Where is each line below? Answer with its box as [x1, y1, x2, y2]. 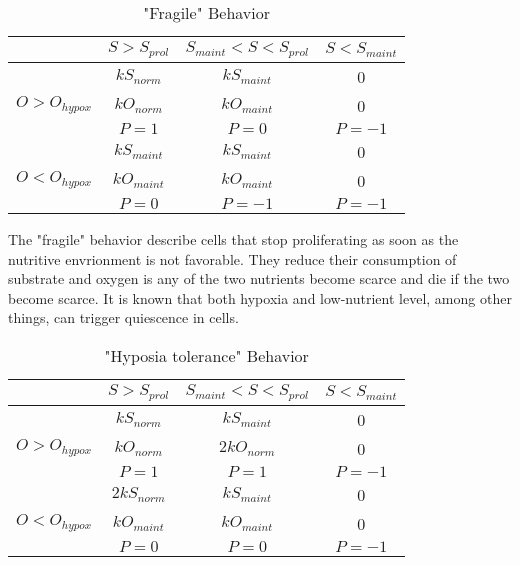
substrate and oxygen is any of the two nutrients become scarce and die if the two [8, 268, 510, 289]
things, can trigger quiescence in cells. [8, 307, 239, 328]
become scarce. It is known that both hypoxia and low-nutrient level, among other [8, 287, 512, 308]
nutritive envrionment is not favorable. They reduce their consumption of [8, 248, 457, 269]
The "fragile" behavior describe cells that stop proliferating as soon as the [8, 228, 459, 249]
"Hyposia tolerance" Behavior [104, 343, 309, 367]
